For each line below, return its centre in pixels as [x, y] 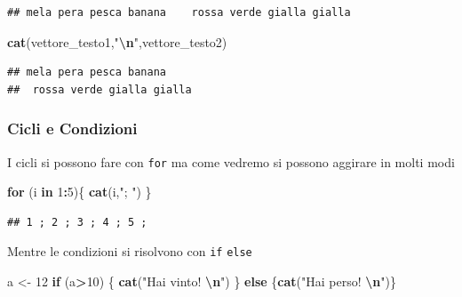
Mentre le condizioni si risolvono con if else [130, 251]
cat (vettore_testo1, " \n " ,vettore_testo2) [117, 41]
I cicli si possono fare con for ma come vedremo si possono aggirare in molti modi [231, 161]
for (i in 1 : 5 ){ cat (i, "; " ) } [80, 192]
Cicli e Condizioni [72, 128]
